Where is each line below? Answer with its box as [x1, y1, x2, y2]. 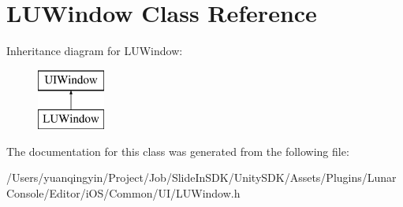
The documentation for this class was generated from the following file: [6, 142, 349, 159]
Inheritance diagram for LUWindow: [6, 43, 183, 59]
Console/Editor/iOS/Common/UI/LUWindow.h [6, 185, 241, 201]
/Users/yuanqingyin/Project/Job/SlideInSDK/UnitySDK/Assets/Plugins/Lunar [6, 169, 397, 186]
